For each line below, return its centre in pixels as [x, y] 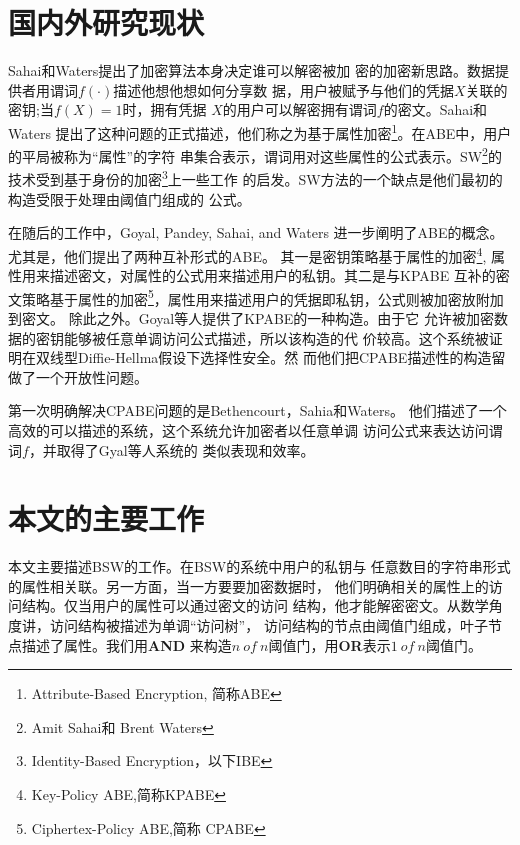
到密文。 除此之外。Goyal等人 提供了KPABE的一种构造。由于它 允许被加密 [251, 317]
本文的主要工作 [106, 518]
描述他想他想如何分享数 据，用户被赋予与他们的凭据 [283, 89]
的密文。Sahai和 [435, 109]
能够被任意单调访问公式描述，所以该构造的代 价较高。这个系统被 [276, 337]
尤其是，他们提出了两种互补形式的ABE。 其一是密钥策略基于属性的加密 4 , [247, 254]
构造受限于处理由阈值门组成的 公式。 [129, 198]
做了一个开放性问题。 [78, 376]
